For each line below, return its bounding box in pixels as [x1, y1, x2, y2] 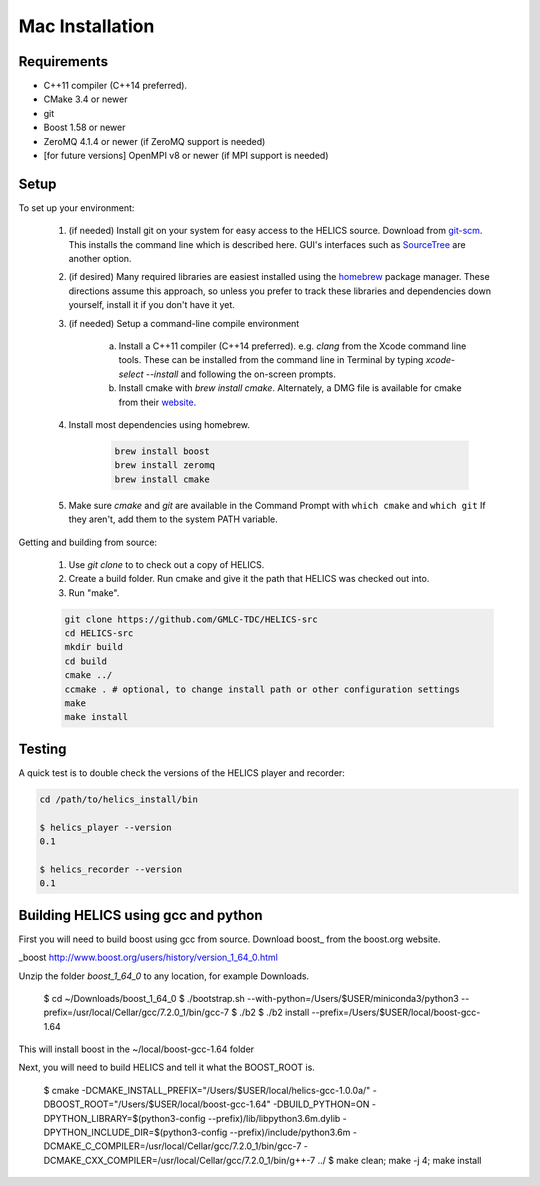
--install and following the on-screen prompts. [145, 368, 337, 380]
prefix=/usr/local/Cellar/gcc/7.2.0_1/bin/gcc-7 [43, 1006, 230, 1019]
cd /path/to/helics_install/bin [39, 793, 199, 805]
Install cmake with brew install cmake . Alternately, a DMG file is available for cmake [118, 382, 462, 394]
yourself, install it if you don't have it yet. [68, 299, 235, 311]
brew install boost [114, 445, 210, 457]
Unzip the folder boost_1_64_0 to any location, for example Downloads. [18, 970, 310, 982]
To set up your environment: [18, 201, 135, 214]
